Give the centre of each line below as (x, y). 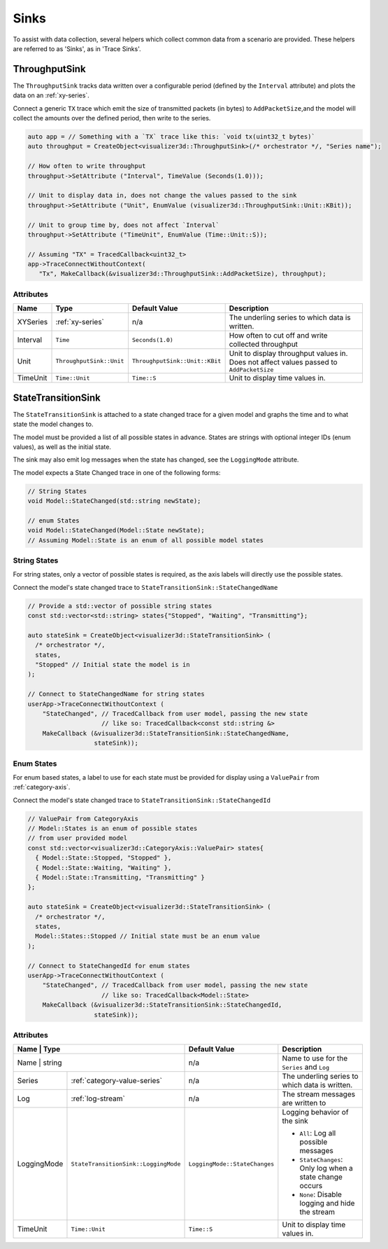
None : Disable (321, 1194)
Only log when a (326, 1168)
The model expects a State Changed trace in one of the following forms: (117, 472)
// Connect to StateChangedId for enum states (109, 966)
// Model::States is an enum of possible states (113, 829)
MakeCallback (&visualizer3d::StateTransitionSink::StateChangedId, (162, 1005)
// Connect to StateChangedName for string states (116, 694)
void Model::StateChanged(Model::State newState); (116, 530)
